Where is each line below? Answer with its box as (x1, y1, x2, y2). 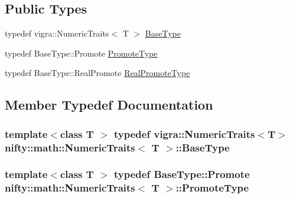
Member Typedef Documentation (5, 95, 213, 114)
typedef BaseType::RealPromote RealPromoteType (5, 67, 190, 79)
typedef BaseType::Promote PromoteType (5, 47, 158, 59)
